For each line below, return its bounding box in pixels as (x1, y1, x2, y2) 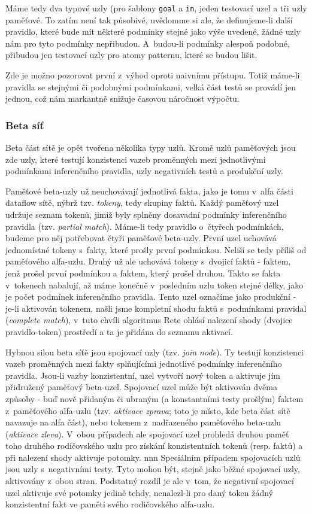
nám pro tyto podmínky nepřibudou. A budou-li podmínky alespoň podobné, (5, 37, 290, 49)
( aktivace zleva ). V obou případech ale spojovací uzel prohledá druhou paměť (5, 427, 289, 440)
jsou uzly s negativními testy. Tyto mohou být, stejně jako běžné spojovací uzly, (5, 463, 300, 475)
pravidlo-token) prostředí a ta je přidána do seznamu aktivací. (5, 325, 233, 337)
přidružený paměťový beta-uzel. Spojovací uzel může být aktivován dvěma (5, 381, 277, 393)
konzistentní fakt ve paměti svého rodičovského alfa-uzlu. (5, 498, 215, 510)
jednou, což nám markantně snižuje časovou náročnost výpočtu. (5, 92, 240, 105)
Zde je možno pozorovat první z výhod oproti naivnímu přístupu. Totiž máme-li (5, 69, 300, 81)
